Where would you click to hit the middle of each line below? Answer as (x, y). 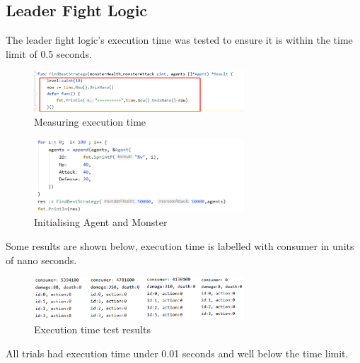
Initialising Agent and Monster (101, 222)
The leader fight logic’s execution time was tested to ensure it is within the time (179, 40)
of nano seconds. (41, 260)
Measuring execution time (90, 121)
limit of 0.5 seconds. (49, 53)
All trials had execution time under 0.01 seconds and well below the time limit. (177, 353)
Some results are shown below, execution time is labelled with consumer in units (180, 245)
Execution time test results (92, 329)
